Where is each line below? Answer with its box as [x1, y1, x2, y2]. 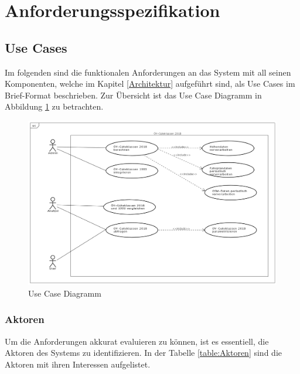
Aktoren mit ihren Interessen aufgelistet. [5, 358, 151, 370]
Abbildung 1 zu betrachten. [5, 100, 104, 113]
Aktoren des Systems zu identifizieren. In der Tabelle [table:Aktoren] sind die [5, 346, 282, 359]
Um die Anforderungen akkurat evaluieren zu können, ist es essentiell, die [5, 335, 269, 347]
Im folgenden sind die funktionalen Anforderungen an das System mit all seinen [5, 66, 291, 78]
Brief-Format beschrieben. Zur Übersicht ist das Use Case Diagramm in [5, 89, 262, 101]
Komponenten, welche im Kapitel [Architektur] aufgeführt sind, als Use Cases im [5, 77, 295, 90]
